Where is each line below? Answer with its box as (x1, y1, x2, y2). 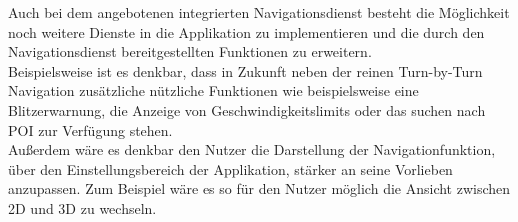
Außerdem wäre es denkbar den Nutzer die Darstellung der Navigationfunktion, (8, 139, 496, 160)
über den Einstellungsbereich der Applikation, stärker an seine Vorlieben (8, 158, 453, 179)
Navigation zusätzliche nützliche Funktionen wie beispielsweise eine (8, 80, 419, 101)
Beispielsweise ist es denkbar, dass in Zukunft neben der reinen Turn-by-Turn (8, 60, 483, 81)
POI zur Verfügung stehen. (8, 119, 173, 140)
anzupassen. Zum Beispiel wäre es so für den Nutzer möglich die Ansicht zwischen (8, 178, 511, 199)
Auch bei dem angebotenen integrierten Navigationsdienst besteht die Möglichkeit (8, 2, 510, 22)
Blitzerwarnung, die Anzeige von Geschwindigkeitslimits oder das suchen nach (8, 99, 486, 120)
